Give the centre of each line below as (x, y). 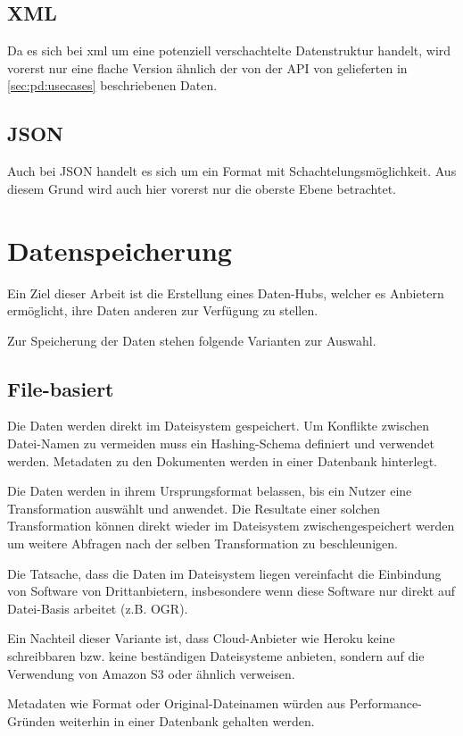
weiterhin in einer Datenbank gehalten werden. (187, 720)
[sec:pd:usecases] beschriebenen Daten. (112, 85)
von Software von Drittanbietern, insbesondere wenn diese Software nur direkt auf (231, 591)
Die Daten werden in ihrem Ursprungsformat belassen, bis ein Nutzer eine (210, 491)
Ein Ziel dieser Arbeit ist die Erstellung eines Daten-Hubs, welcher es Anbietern (226, 293)
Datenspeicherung (120, 250)
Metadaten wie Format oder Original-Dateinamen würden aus (177, 703)
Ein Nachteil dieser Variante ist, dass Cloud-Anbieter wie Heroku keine (201, 638)
